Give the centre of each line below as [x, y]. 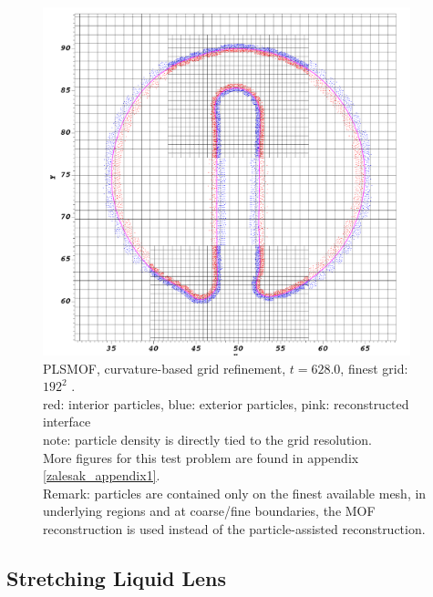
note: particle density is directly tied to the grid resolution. [207, 439]
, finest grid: [374, 368]
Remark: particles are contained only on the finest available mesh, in [235, 493]
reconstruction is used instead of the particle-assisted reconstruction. [234, 528]
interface [67, 422]
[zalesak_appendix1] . [102, 475]
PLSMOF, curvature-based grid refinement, [165, 368]
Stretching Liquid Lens [117, 577]
